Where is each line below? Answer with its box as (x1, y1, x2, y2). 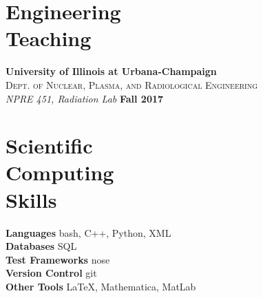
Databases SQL (6, 239, 77, 253)
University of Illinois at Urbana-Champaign (6, 64, 217, 78)
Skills (6, 185, 57, 213)
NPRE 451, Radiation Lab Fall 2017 (6, 91, 164, 105)
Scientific (6, 131, 93, 160)
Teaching (6, 24, 92, 52)
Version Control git (6, 266, 97, 280)
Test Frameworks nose (6, 252, 110, 266)
